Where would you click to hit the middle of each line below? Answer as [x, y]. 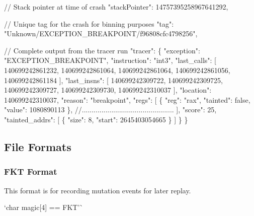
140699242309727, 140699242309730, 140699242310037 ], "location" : [108, 90]
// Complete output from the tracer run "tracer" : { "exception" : [102, 50]
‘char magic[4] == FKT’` [44, 207]
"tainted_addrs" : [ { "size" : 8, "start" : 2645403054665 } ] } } [96, 119]
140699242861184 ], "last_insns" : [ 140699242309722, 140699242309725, [113, 80]
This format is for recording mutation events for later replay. [98, 190]
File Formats [38, 146]
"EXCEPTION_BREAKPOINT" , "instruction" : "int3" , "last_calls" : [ [110, 60]
